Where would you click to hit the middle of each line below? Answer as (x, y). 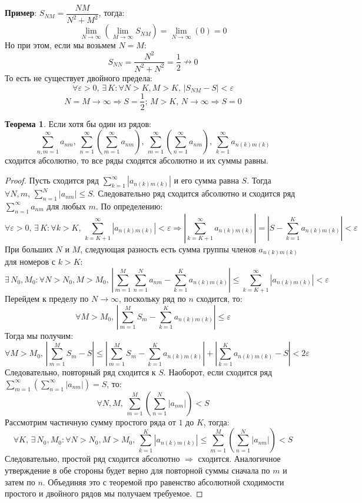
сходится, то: (219, 299)
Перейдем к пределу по (47, 299)
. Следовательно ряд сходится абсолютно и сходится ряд (194, 193)
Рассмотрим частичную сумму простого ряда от (90, 422)
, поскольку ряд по (152, 299)
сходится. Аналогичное (239, 459)
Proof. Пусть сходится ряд (52, 180)
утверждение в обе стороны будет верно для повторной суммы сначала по (137, 470)
